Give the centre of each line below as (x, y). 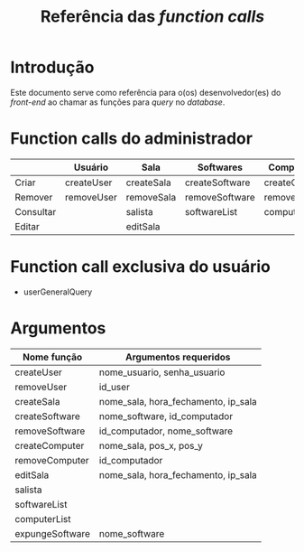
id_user (114, 387)
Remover (34, 197)
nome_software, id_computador (166, 416)
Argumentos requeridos (178, 357)
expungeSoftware (53, 533)
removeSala (151, 197)
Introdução (52, 67)
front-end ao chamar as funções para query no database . (118, 102)
